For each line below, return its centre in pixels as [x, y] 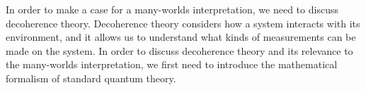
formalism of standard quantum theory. [91, 78]
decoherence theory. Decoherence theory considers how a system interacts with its [183, 23]
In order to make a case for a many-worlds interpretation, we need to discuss [172, 9]
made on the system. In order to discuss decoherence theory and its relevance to [179, 50]
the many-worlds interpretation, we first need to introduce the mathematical [172, 64]
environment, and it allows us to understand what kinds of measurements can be [181, 37]
